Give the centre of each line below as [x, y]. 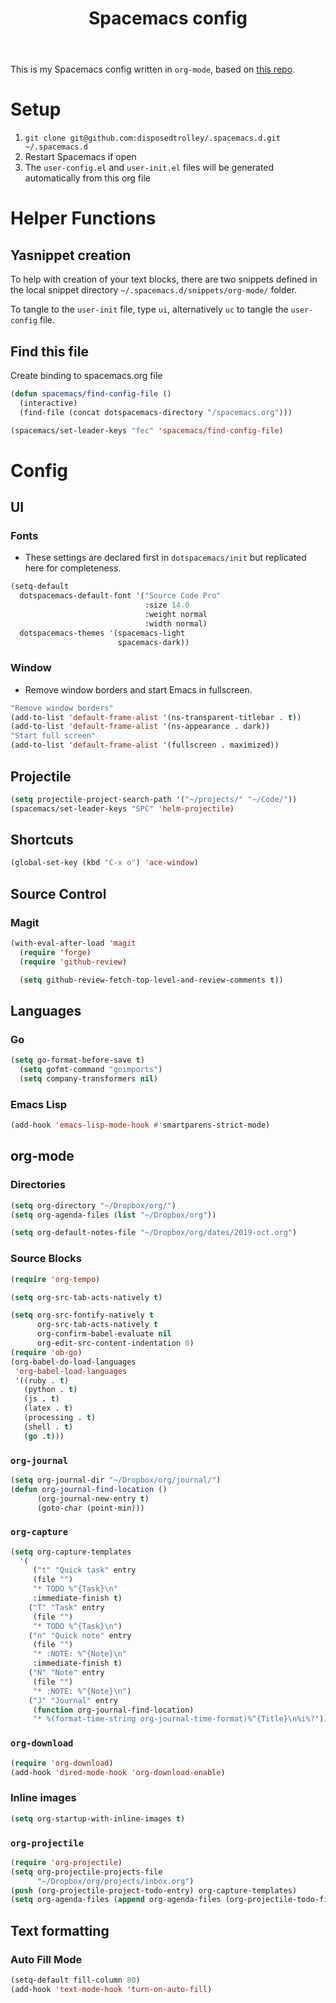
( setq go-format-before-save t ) [77, 1060]
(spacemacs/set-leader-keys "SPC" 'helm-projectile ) [122, 808]
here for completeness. [73, 568]
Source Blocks [46, 1259]
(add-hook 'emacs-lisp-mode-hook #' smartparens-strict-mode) [140, 1125]
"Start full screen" [53, 736]
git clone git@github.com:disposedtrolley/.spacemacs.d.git [152, 138]
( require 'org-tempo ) [55, 1279]
